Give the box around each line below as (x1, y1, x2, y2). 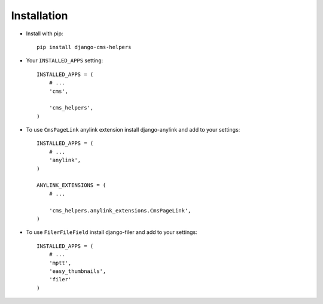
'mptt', (48, 259, 72, 266)
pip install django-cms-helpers (36, 44, 132, 50)
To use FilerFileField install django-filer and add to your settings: (26, 229, 197, 236)
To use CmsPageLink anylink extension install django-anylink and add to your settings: (26, 126, 240, 133)
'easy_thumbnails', (48, 267, 106, 275)
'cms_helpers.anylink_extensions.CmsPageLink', (48, 207, 191, 214)
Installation (11, 9, 68, 22)
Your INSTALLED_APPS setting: (26, 57, 103, 64)
